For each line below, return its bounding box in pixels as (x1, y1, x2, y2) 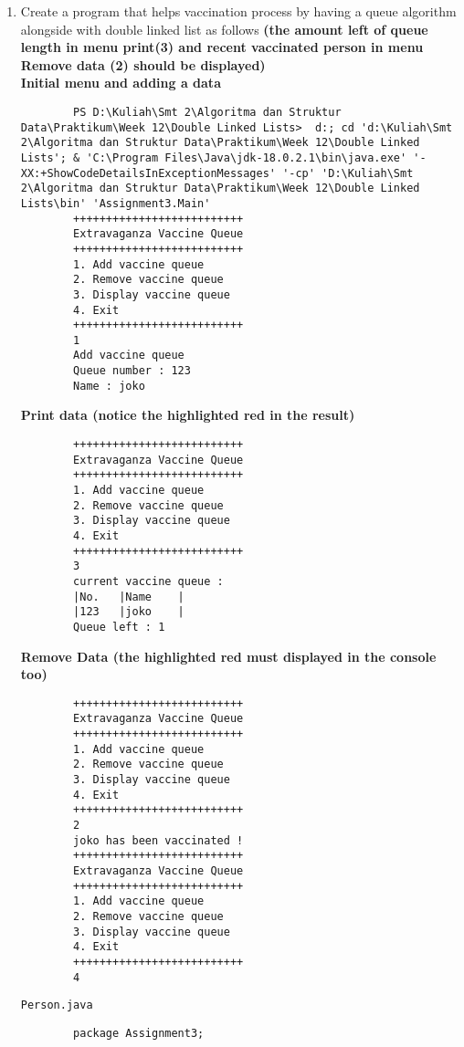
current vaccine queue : (73, 574, 224, 588)
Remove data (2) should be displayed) (20, 55, 266, 74)
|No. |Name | (73, 590, 185, 603)
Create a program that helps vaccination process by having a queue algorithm (20, 2, 457, 20)
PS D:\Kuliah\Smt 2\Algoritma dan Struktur (73, 105, 342, 119)
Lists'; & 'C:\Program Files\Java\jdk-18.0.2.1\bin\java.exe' (20, 151, 407, 164)
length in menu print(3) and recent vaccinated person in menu (20, 37, 424, 57)
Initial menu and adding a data (20, 73, 221, 92)
